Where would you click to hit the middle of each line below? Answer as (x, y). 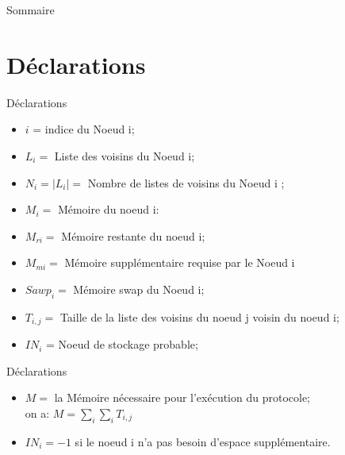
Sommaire (31, 10)
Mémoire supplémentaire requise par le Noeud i (180, 262)
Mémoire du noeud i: (108, 209)
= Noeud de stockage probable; (122, 344)
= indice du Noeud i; (84, 129)
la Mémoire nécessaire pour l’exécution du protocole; (182, 397)
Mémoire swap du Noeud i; (139, 289)
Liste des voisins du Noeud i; (125, 155)
